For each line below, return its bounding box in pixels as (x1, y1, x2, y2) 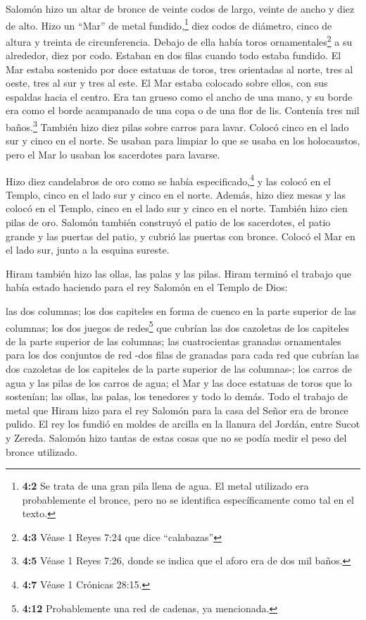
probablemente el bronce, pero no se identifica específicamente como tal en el (22, 492, 354, 507)
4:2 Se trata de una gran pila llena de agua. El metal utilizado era (22, 478, 309, 493)
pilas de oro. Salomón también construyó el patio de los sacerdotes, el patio (6, 214, 331, 229)
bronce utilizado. (6, 444, 77, 459)
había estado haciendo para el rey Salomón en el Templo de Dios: (6, 280, 288, 294)
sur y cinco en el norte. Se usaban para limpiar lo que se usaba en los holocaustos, (6, 133, 360, 148)
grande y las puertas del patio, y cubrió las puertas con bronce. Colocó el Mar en (6, 228, 355, 243)
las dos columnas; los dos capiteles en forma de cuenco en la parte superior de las (6, 303, 356, 318)
